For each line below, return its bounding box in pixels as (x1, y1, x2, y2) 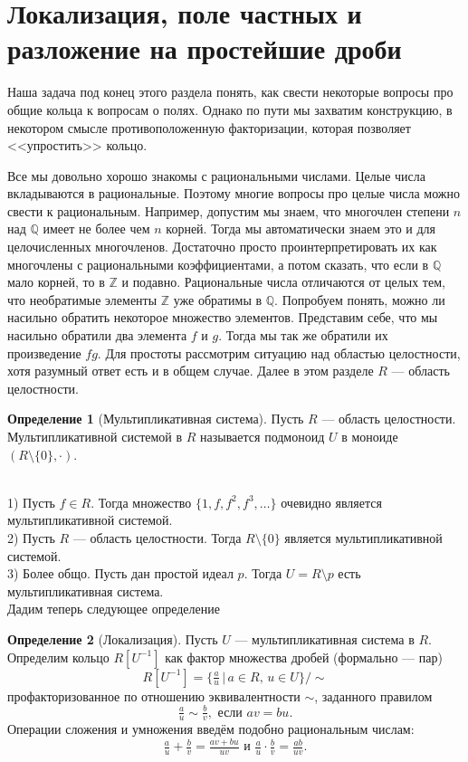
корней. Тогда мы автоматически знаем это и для (166, 219, 436, 238)
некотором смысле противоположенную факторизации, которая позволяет (7, 118, 411, 137)
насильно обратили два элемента (7, 326, 187, 345)
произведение (7, 343, 81, 362)
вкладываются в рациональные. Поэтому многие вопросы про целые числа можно (7, 184, 460, 203)
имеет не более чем (43, 219, 150, 238)
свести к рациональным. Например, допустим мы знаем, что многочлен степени (7, 201, 450, 220)
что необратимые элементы (7, 290, 158, 309)
